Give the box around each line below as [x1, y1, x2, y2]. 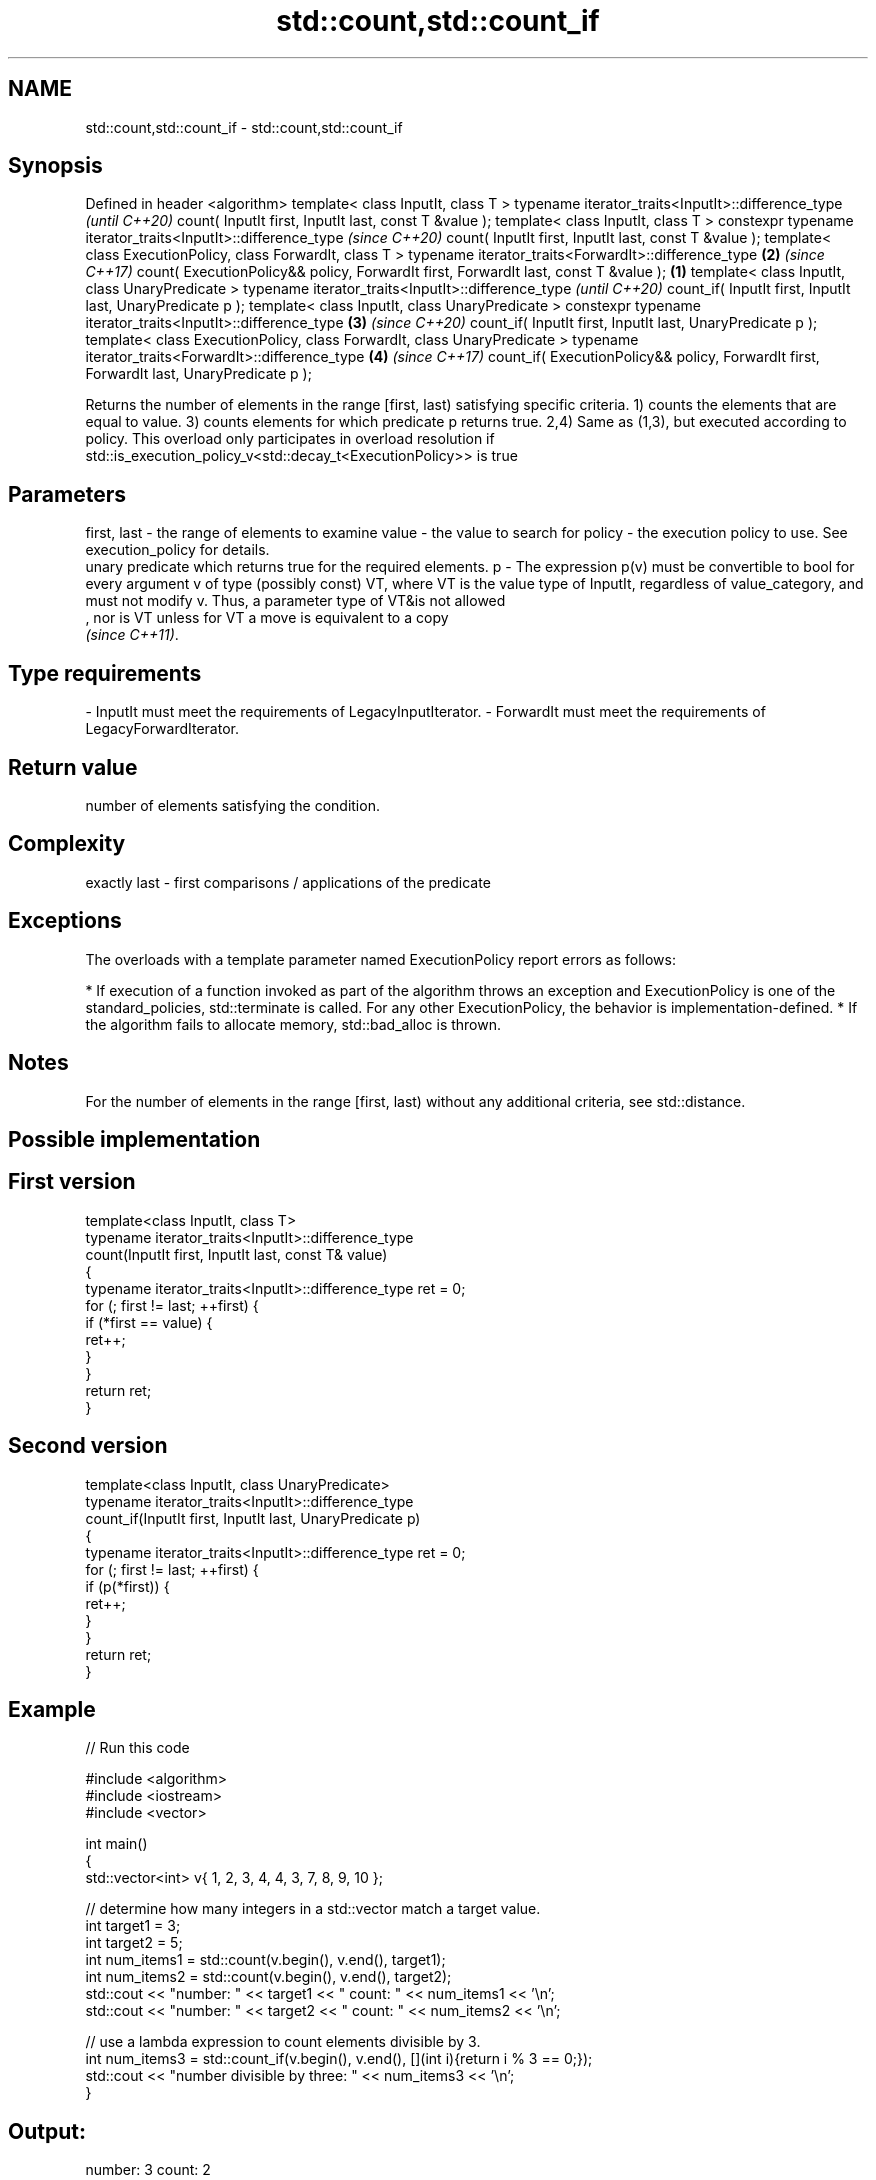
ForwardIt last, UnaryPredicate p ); [85, 365, 312, 383]
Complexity [8, 831, 126, 857]
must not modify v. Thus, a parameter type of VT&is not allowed [85, 592, 506, 610]
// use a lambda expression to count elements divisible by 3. [85, 2033, 481, 2051]
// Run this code [85, 1739, 190, 1757]
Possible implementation [8, 1126, 261, 1152]
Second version [8, 1433, 168, 1459]
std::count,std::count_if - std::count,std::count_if [85, 118, 403, 136]
